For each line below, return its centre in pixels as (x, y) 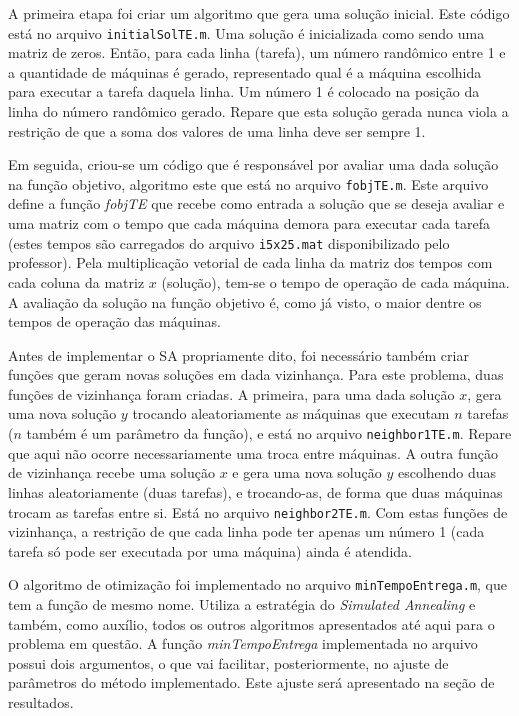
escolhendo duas (447, 472)
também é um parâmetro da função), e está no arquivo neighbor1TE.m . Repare (269, 433)
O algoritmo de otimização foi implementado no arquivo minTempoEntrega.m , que (258, 584)
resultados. (41, 701)
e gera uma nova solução (307, 472)
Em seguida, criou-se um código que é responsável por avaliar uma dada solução (253, 164)
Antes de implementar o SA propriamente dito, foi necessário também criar (238, 354)
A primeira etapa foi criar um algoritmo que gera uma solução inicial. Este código (259, 13)
